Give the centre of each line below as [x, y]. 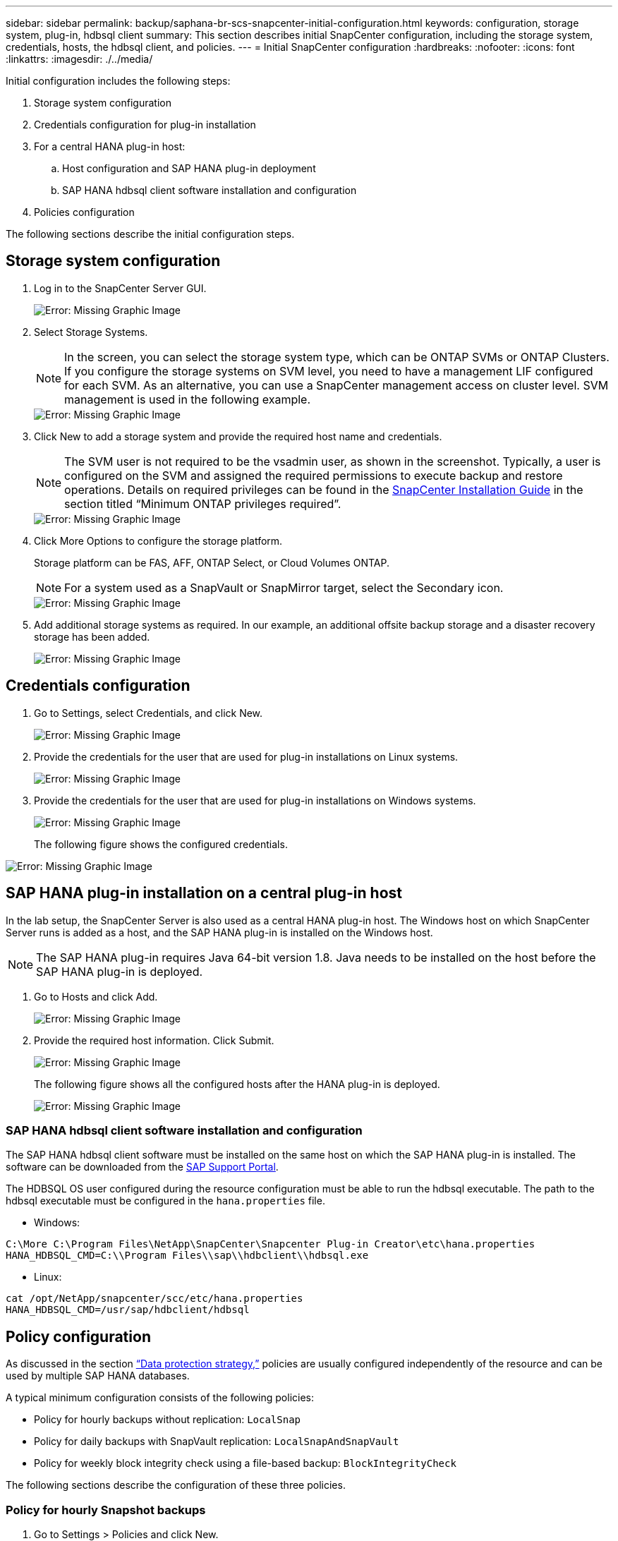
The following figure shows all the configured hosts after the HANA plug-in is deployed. [237, 1084]
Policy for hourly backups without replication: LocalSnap [167, 1420]
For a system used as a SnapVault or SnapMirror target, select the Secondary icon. [284, 587]
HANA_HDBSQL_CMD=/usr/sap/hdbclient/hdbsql [128, 1310]
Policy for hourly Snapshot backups [106, 1510]
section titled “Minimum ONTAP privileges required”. [203, 503]
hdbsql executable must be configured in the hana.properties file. [165, 1201]
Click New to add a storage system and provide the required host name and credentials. [238, 436]
